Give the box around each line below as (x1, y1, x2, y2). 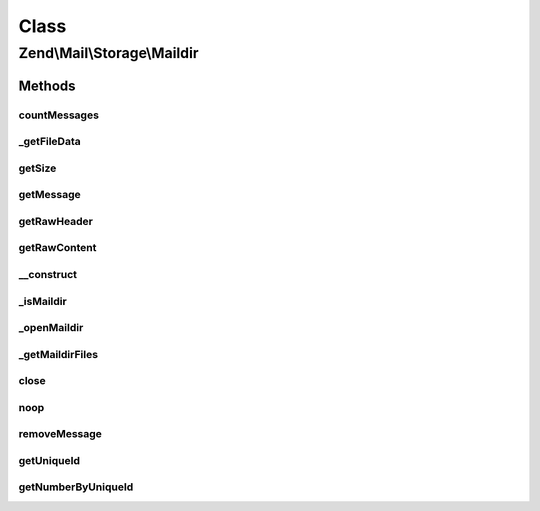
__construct (18, 267, 78, 281)
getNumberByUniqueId (18, 480, 134, 494)
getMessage (18, 188, 82, 202)
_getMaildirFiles (18, 347, 99, 361)
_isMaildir (18, 294, 67, 308)
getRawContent (18, 241, 97, 255)
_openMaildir (18, 321, 84, 335)
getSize (18, 161, 57, 175)
